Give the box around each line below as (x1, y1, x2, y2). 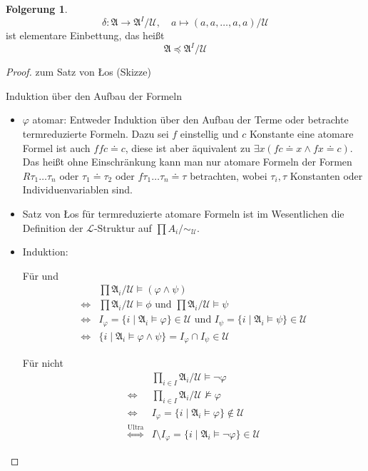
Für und (22, 268, 58, 283)
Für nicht (22, 355, 63, 370)
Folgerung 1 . (6, 1, 68, 16)
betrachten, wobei (190, 168, 267, 183)
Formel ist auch (22, 140, 91, 155)
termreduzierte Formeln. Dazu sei (22, 126, 169, 141)
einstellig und (180, 126, 239, 141)
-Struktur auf (93, 220, 152, 235)
